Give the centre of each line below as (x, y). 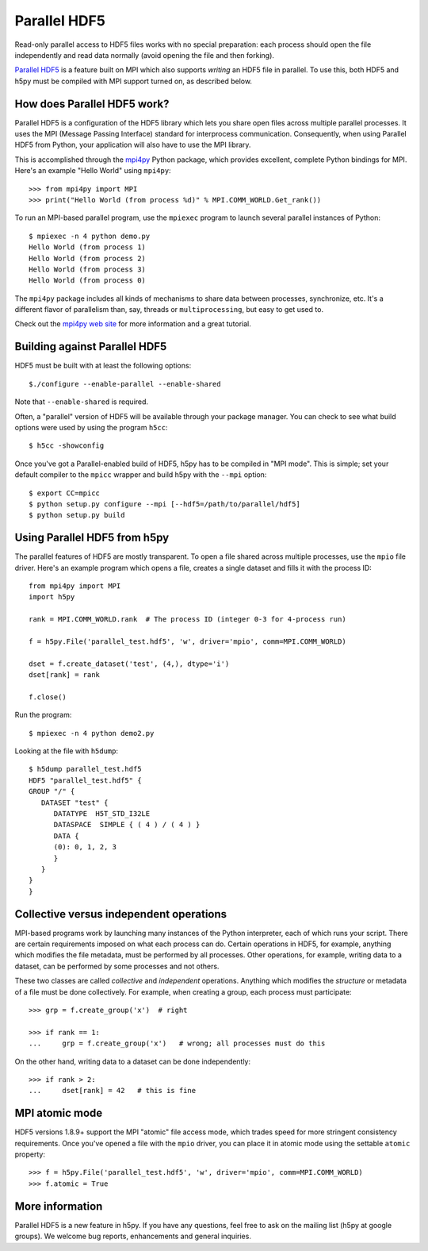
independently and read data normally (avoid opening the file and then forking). (145, 55)
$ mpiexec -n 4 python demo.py (90, 236)
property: (30, 1154)
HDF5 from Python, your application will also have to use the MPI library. (133, 145)
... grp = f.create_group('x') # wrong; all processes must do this (177, 1043)
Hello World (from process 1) (88, 247)
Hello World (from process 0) (88, 281)
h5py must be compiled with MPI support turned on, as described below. (134, 81)
